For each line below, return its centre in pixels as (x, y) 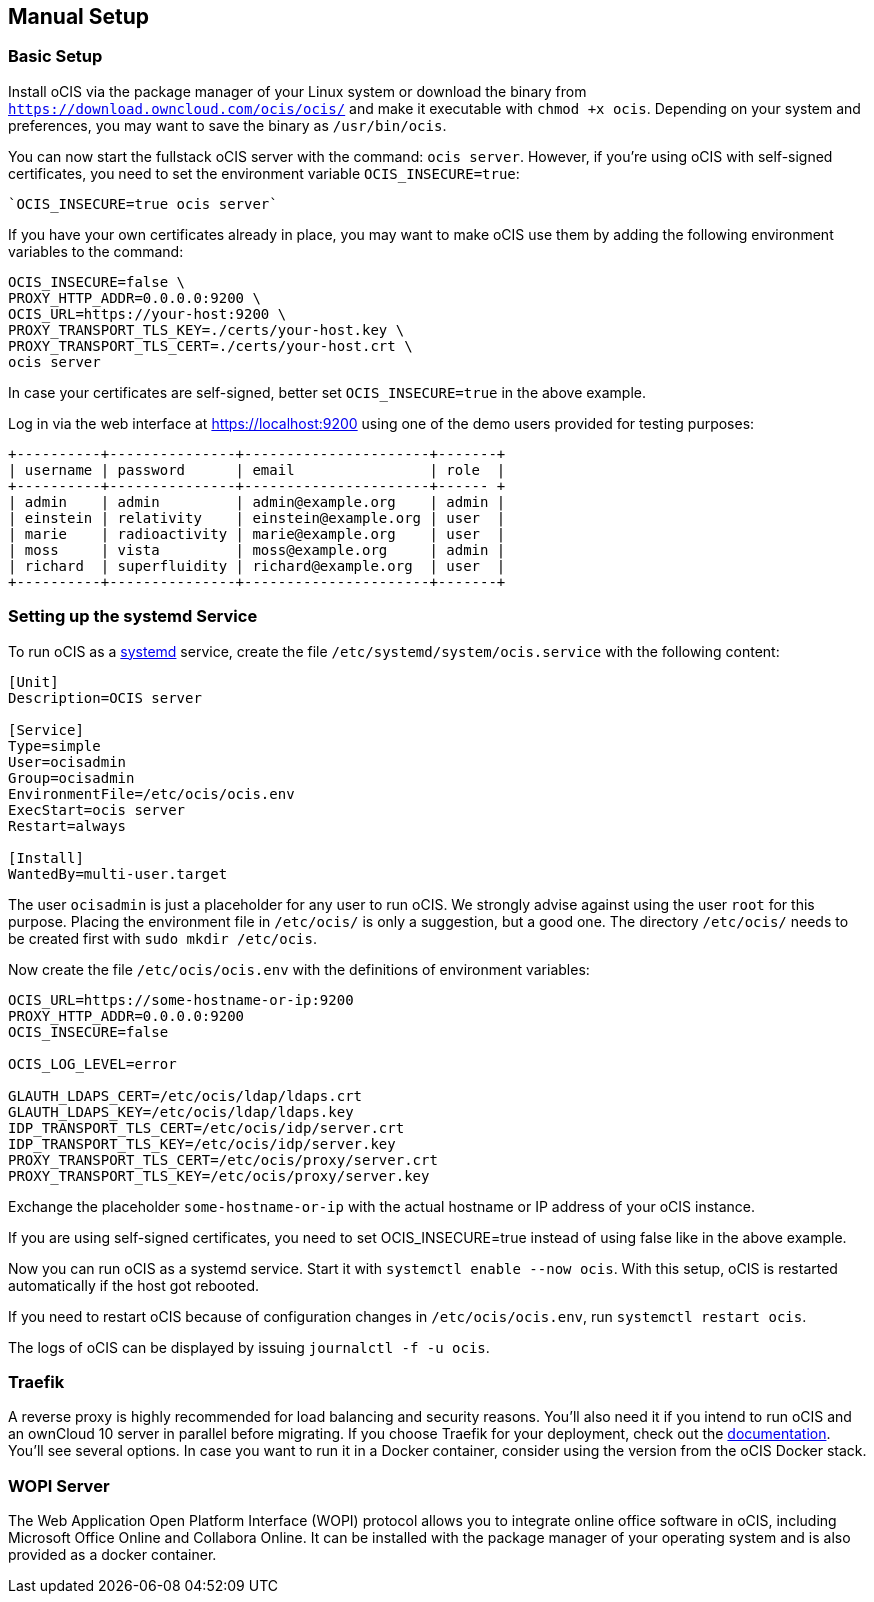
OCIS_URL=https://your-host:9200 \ (147, 313)
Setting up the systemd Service (133, 616)
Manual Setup (79, 16)
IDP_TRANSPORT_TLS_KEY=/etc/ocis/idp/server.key (202, 1143)
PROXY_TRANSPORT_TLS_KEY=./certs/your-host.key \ (206, 329)
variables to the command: (96, 251)
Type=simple (54, 745)
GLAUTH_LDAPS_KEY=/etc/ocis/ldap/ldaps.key (181, 1111)
